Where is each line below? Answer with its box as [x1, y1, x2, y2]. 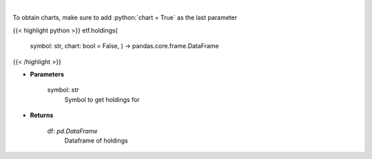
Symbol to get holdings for [64, 95, 141, 103]
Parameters [30, 70, 65, 78]
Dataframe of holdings [64, 136, 128, 145]
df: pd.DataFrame [47, 127, 98, 135]
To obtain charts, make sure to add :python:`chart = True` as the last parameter [12, 14, 238, 22]
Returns [30, 111, 54, 120]
